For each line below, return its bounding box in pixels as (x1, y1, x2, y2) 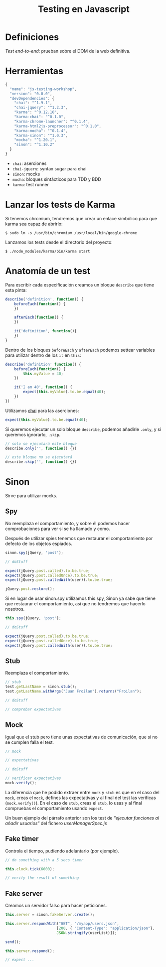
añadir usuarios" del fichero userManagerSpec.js (5, 820, 107, 826)
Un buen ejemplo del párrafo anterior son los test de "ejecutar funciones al (5, 815, 160, 821)
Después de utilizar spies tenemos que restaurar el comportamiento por (5, 535, 153, 541)
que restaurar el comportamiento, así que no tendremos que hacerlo (5, 601, 146, 607)
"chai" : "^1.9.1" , (14, 101, 52, 106)
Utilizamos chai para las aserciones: (5, 408, 79, 414)
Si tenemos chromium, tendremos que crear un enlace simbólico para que (5, 215, 158, 221)
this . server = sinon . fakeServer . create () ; (5, 912, 95, 917)
